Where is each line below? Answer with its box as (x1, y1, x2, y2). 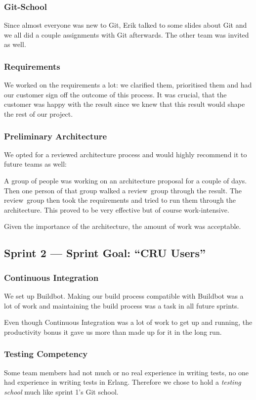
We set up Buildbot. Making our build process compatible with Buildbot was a (4, 290, 244, 301)
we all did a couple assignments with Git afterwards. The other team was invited (4, 29, 249, 40)
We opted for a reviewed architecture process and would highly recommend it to (4, 149, 247, 159)
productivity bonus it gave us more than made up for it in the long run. (4, 326, 222, 337)
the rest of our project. (4, 109, 73, 119)
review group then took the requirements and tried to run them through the (4, 195, 236, 205)
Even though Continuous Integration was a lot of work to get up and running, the (4, 317, 253, 327)
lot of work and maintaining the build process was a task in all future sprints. (4, 300, 239, 311)
